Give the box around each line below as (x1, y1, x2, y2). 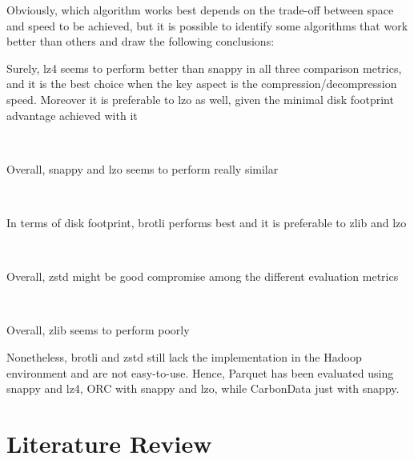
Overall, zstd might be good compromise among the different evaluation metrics (6, 268, 399, 285)
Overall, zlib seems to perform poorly (6, 322, 190, 338)
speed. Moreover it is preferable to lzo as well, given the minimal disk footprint (6, 90, 394, 107)
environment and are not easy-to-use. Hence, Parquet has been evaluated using (6, 364, 394, 381)
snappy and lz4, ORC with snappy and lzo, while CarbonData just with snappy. (6, 380, 400, 397)
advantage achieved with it (6, 106, 138, 123)
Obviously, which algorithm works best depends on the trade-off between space (6, 2, 394, 18)
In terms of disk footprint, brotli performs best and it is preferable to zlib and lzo (6, 214, 407, 230)
